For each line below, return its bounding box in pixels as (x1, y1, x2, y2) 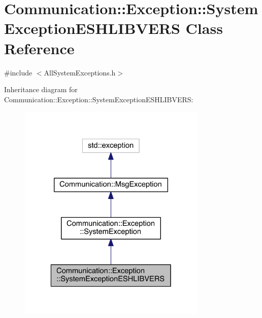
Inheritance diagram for (4, 84, 78, 95)
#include (4, 67, 32, 77)
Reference (4, 37, 75, 58)
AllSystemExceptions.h (44, 67, 116, 77)
